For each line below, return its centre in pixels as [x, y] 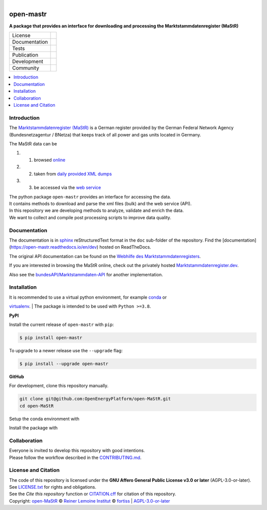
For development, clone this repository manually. [59, 386]
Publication [25, 55]
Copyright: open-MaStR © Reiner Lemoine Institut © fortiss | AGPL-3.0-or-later [90, 501]
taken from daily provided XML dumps [73, 174]
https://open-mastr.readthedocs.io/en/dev [54, 247]
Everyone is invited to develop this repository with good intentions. [77, 450]
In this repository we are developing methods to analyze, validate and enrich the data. [96, 210]
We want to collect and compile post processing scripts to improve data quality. [90, 217]
